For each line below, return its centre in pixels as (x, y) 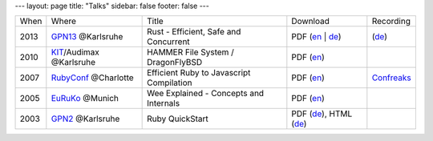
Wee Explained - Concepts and (206, 94)
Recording (391, 22)
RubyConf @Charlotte (92, 78)
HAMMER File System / (190, 52)
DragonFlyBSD (175, 62)
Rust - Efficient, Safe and (194, 32)
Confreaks (392, 78)
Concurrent (168, 42)
